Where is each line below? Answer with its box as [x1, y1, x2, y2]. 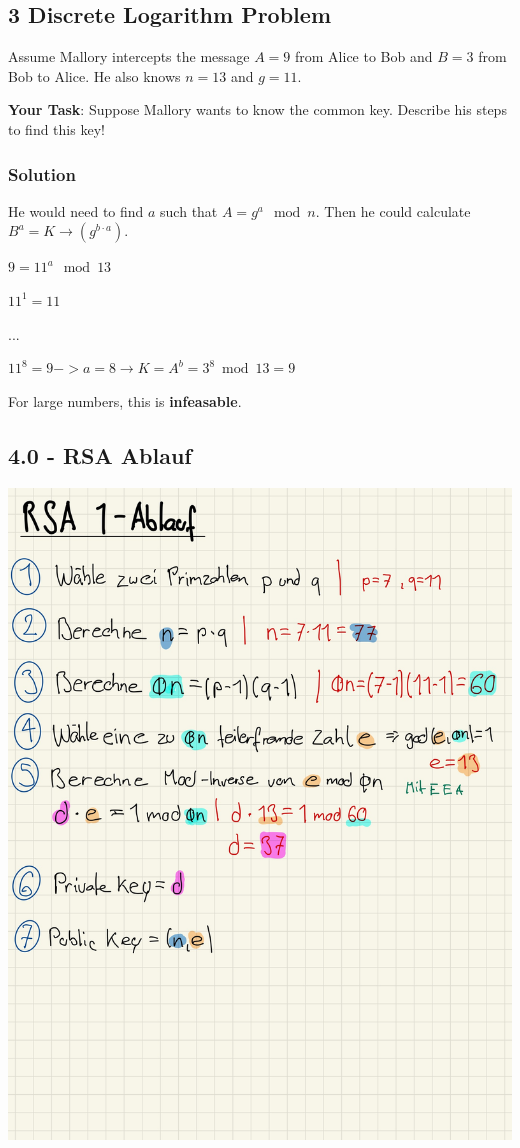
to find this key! [8, 118, 105, 139]
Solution [8, 161, 76, 186]
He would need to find [8, 200, 144, 221]
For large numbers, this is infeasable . [8, 390, 242, 411]
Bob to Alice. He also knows [8, 65, 181, 86]
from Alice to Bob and [295, 46, 433, 67]
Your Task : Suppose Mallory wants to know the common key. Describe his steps [8, 99, 507, 120]
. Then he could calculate [315, 200, 471, 221]
